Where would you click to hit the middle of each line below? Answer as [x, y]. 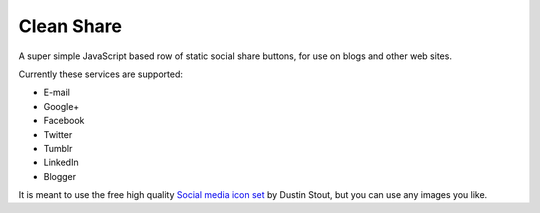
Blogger [60, 176]
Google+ [61, 106]
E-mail [56, 92]
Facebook [64, 121]
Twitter [58, 134]
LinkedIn [61, 162]
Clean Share [70, 26]
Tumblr [58, 148]
